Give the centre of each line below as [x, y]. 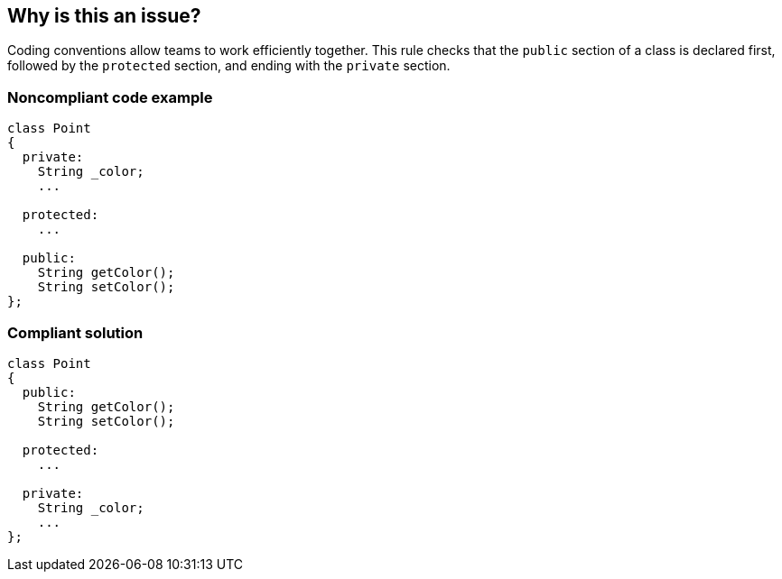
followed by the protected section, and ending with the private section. [229, 66]
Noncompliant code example [110, 97]
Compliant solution [75, 332]
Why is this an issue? [104, 16]
